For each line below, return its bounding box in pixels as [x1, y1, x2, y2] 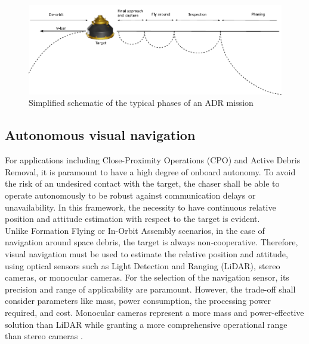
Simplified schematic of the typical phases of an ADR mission [29, 96, 254, 109]
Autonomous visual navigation [5, 126, 196, 144]
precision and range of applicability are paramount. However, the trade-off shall [5, 282, 296, 295]
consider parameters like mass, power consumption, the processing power [5, 294, 271, 307]
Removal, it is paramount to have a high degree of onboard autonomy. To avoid [5, 165, 296, 178]
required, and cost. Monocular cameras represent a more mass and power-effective [5, 306, 304, 318]
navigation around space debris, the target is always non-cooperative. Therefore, [5, 236, 298, 248]
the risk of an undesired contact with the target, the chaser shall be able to [5, 177, 280, 190]
